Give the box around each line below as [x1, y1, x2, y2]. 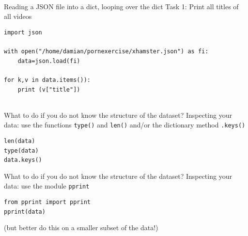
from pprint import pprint [4, 199, 91, 206]
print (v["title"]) [17, 86, 80, 93]
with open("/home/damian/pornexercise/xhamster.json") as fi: [4, 48, 209, 55]
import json [4, 29, 42, 36]
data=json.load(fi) [17, 57, 80, 64]
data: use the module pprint [4, 180, 90, 190]
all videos [4, 11, 32, 21]
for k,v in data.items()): [4, 77, 91, 84]
